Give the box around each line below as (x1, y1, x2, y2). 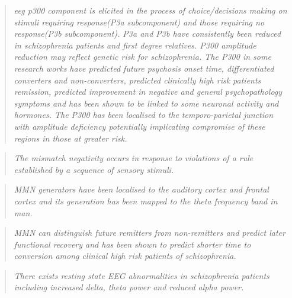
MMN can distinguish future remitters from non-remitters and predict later (14, 226, 285, 239)
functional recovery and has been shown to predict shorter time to (14, 238, 251, 250)
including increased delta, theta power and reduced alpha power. (14, 281, 244, 293)
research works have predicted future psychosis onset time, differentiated (14, 62, 274, 74)
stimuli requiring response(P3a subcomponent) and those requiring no (14, 15, 265, 28)
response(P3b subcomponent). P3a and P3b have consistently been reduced (14, 27, 281, 40)
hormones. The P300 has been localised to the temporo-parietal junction (14, 108, 274, 121)
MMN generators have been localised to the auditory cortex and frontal (14, 183, 269, 196)
